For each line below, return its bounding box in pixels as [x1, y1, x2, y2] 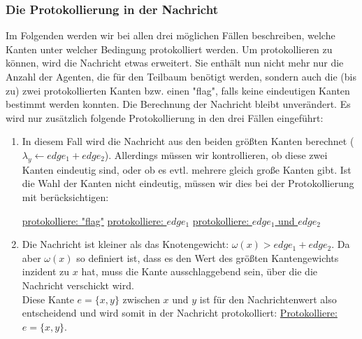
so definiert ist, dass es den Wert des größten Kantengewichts [76, 250, 339, 265]
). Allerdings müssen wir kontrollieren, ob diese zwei [104, 147, 328, 162]
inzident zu [22, 264, 70, 279]
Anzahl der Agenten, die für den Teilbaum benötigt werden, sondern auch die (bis [6, 69, 357, 83]
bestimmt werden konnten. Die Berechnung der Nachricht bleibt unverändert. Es [6, 97, 351, 111]
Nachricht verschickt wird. [22, 277, 134, 292]
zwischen [122, 291, 160, 306]
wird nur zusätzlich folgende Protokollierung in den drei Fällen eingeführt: [6, 110, 324, 125]
